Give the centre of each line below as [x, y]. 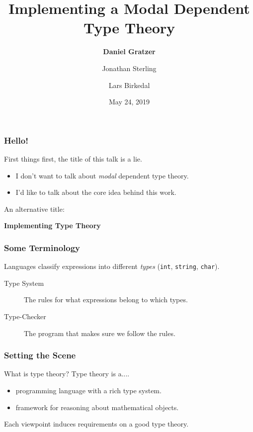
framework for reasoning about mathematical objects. [97, 407]
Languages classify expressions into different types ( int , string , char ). [112, 266]
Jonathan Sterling [129, 68]
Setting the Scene [40, 355]
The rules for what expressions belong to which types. [106, 300]
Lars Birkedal [129, 85]
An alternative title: [34, 209]
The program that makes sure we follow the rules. [100, 333]
